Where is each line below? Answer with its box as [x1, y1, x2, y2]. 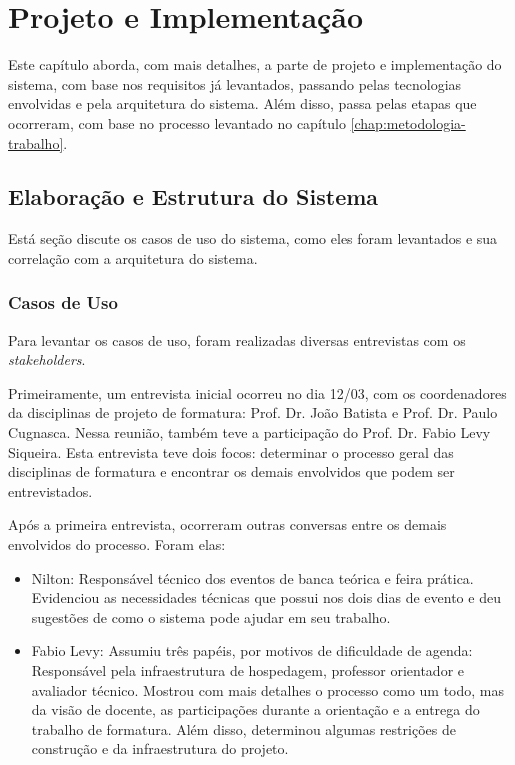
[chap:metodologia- [350, 112, 466, 133]
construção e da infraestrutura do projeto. [31, 738, 289, 759]
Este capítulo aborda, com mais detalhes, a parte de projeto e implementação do [8, 54, 502, 75]
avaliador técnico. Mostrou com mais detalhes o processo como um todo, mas [31, 679, 505, 700]
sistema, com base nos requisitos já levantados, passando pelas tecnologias [8, 73, 462, 94]
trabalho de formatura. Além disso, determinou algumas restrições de [31, 718, 456, 739]
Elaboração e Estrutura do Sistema [8, 181, 379, 212]
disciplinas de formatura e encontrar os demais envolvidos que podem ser [8, 461, 455, 482]
